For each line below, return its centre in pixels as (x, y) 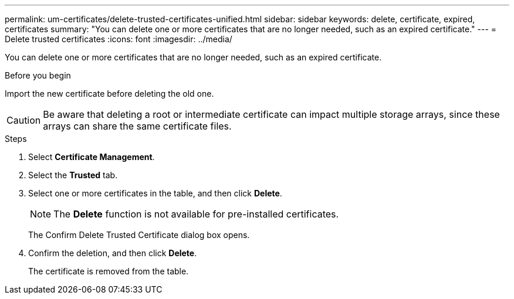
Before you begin (38, 75)
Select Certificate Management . (92, 157)
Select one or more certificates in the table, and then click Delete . (155, 193)
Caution (24, 120)
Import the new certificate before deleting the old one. (109, 94)
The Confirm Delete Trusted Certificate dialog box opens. (139, 235)
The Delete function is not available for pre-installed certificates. (196, 214)
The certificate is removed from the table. (109, 271)
